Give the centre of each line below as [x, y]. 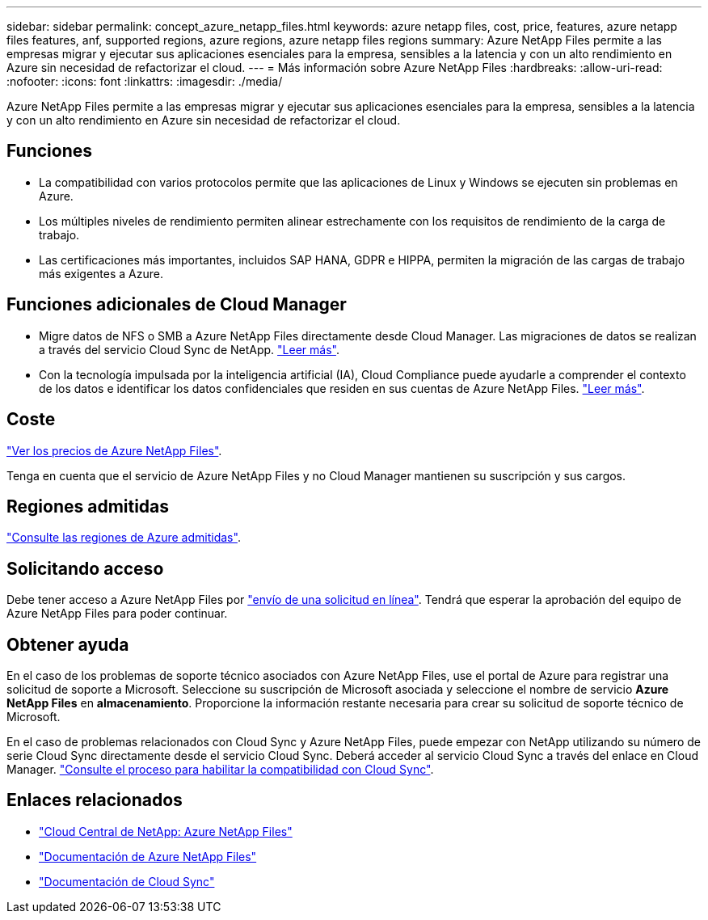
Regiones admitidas [88, 506]
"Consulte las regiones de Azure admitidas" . [124, 538]
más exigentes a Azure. [101, 273]
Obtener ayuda [68, 644]
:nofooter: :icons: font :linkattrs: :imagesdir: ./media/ [145, 81]
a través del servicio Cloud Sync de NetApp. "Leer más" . [189, 349]
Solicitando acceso [85, 568]
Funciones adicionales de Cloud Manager [177, 305]
